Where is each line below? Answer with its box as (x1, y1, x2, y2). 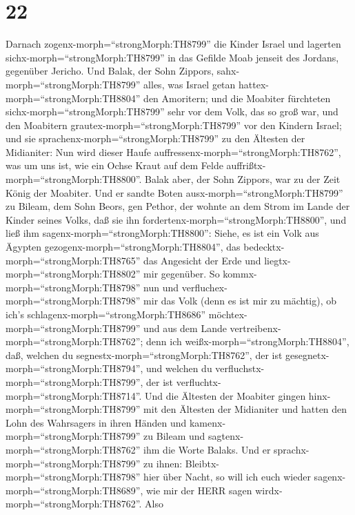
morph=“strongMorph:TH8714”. (6, 388, 142, 402)
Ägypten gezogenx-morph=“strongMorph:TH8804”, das (6, 240, 241, 254)
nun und (143, 280, 179, 294)
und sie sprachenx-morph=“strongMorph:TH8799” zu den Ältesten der (6, 131, 305, 146)
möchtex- (208, 307, 247, 321)
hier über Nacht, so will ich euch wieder (143, 469, 311, 484)
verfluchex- (181, 280, 227, 294)
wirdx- (255, 483, 283, 497)
